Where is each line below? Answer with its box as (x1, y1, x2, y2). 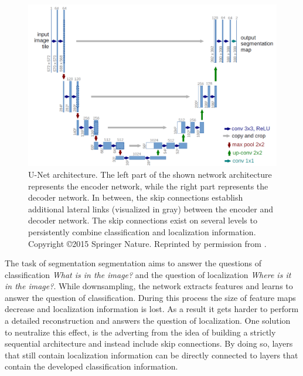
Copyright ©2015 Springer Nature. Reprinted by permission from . (28, 237, 267, 249)
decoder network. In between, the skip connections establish (28, 191, 243, 204)
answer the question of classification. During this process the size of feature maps (5, 291, 296, 303)
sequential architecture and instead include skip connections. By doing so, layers (5, 337, 293, 350)
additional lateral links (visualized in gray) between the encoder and (28, 202, 273, 215)
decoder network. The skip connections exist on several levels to (28, 214, 257, 226)
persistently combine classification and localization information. (28, 225, 256, 238)
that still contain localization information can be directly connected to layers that (5, 348, 298, 361)
